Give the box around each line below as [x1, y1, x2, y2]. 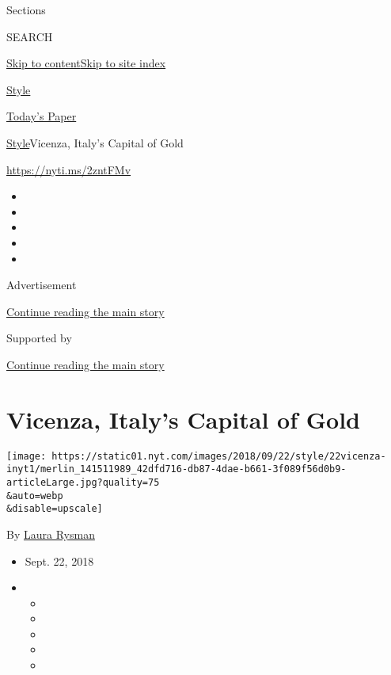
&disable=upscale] [6, 503, 103, 515]
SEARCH [6, 28, 53, 44]
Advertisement [6, 276, 77, 293]
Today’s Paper [6, 108, 77, 124]
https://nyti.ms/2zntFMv [6, 161, 131, 177]
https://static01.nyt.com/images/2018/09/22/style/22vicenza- [51, 450, 386, 462]
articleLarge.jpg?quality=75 [6, 476, 160, 488]
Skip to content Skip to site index [6, 55, 166, 71]
